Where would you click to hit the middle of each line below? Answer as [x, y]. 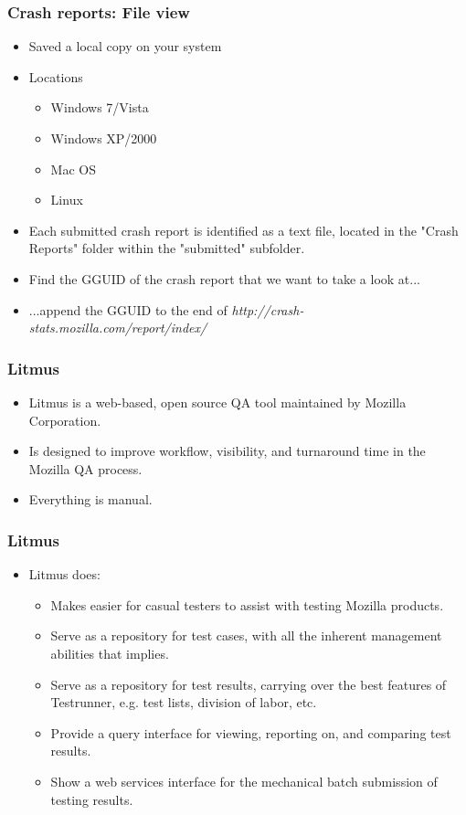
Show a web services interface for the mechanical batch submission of [244, 781]
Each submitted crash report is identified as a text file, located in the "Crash [244, 230]
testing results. [92, 799]
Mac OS [73, 169]
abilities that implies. [110, 653]
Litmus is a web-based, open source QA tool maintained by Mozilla [217, 402]
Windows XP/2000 [104, 138]
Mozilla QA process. [85, 468]
